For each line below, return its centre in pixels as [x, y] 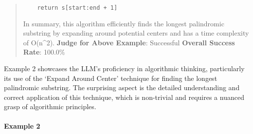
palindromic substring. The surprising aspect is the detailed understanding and [122, 87]
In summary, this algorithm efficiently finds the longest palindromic [124, 23]
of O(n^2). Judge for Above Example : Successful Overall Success [129, 42]
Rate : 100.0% [44, 52]
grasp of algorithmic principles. [50, 106]
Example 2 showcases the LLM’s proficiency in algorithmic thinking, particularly [124, 68]
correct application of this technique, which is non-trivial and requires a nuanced [124, 97]
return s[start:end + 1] [77, 8]
